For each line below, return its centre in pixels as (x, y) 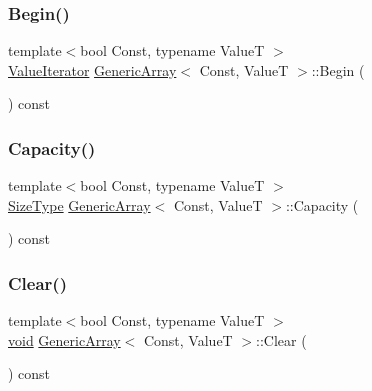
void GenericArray (64, 339)
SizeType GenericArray (79, 204)
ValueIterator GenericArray (92, 69)
